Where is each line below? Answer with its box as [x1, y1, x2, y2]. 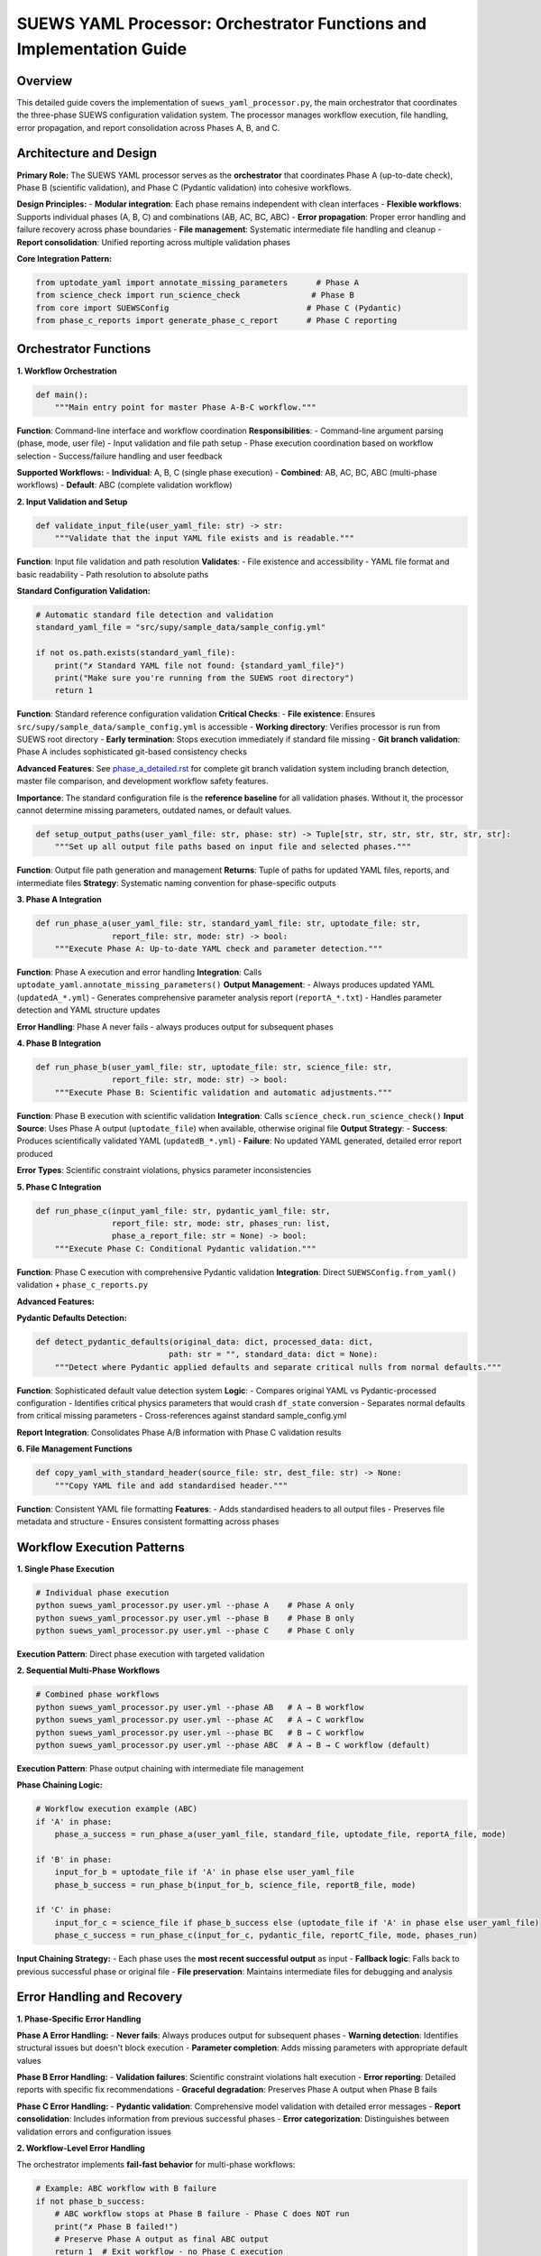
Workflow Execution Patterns [16, 1539, 185, 1555]
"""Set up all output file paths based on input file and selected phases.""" [54, 842, 412, 852]
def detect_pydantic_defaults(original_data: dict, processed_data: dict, [35, 1336, 374, 1346]
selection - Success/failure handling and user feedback [16, 450, 223, 461]
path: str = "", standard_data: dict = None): [168, 1349, 379, 1360]
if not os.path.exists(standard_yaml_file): [35, 648, 236, 658]
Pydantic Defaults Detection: [16, 1312, 128, 1323]
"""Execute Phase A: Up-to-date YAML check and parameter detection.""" [54, 943, 383, 954]
